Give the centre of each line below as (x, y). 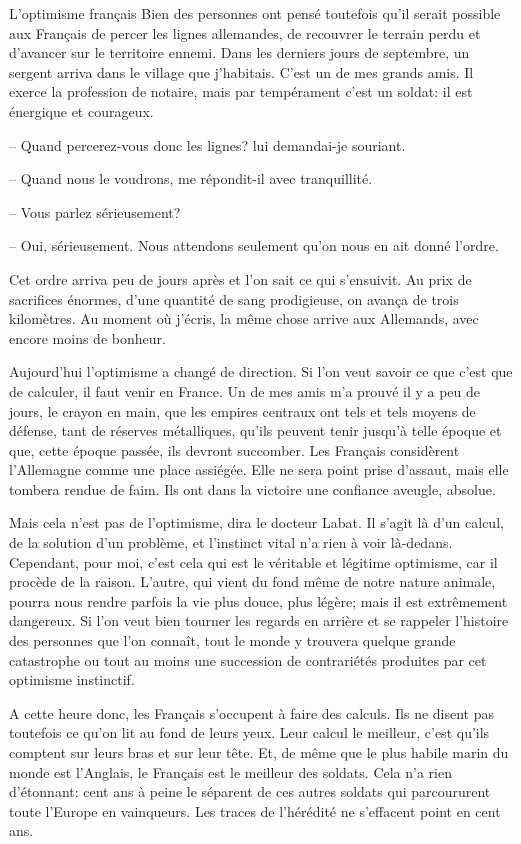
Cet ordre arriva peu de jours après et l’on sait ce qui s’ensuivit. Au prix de (240, 278)
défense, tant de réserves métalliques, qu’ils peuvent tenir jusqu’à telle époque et (255, 430)
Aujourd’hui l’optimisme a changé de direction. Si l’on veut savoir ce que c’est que (261, 371)
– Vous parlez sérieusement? (95, 211)
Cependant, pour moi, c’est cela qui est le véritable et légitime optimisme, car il (253, 561)
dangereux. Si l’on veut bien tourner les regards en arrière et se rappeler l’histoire (259, 620)
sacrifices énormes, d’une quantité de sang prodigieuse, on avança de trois (234, 298)
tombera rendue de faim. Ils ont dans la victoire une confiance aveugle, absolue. (252, 488)
